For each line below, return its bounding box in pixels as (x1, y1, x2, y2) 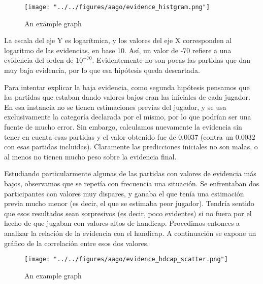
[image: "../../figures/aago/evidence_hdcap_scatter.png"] (24, 256, 228, 263)
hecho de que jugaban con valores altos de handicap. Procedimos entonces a (4, 218, 240, 228)
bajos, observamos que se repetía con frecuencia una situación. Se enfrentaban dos (4, 178, 259, 188)
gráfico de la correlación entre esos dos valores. (4, 237, 149, 248)
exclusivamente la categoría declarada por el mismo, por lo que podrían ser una (4, 111, 251, 122)
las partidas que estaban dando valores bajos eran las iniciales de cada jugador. (4, 92, 250, 102)
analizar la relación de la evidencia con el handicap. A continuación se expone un (4, 227, 256, 238)
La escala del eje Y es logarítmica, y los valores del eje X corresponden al (4, 35, 232, 46)
